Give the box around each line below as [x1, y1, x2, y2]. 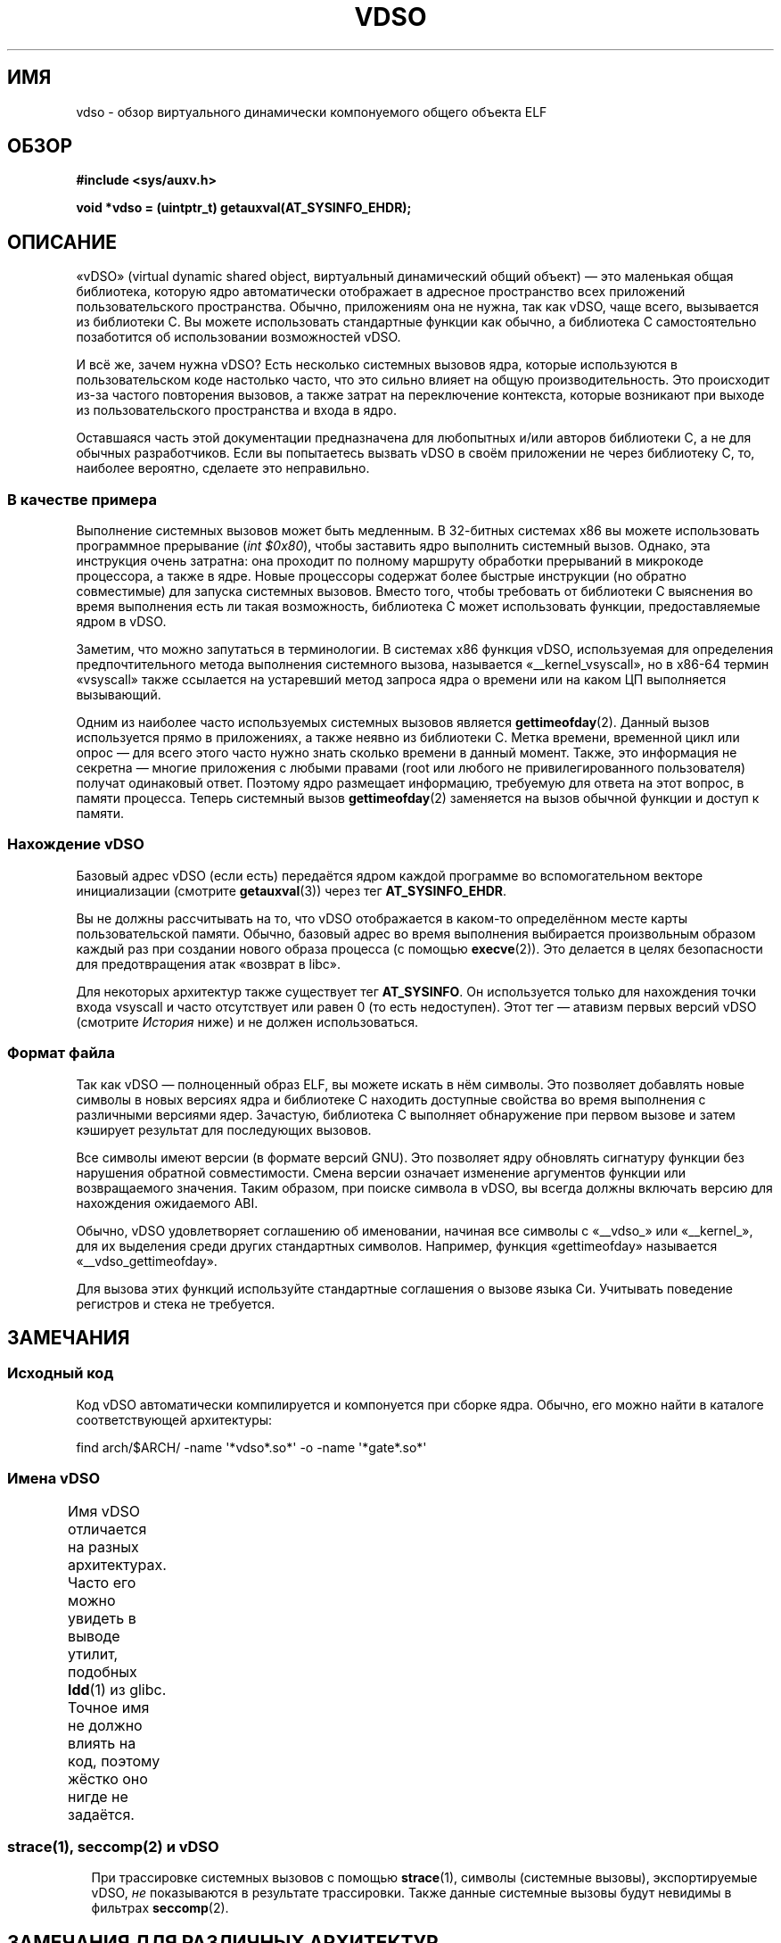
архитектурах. [68, 1555, 167, 1574]
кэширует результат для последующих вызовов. [76, 1121, 372, 1137]
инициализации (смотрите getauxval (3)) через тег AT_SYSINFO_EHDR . [76, 882, 507, 898]
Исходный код [7, 1364, 114, 1383]
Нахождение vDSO [7, 835, 144, 854]
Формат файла [7, 1044, 115, 1062]
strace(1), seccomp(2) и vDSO [7, 1837, 219, 1856]
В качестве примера [7, 490, 157, 508]
